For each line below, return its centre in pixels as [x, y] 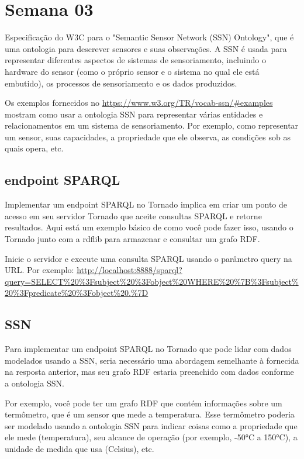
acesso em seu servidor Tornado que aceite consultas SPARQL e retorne [133, 215]
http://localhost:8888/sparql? [129, 270]
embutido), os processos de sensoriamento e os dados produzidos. [121, 83]
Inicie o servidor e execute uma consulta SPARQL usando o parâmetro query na [148, 258]
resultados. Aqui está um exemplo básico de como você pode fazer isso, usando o [149, 227]
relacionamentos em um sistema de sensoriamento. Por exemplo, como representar [152, 125]
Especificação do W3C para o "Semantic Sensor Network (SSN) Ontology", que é [149, 37]
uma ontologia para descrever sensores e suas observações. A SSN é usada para [146, 48]
